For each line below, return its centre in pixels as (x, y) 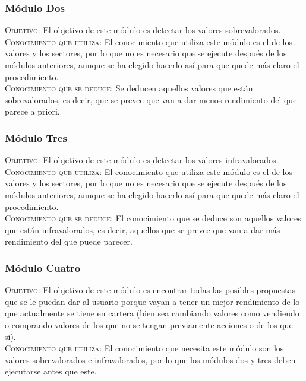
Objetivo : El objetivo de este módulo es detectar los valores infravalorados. (142, 160)
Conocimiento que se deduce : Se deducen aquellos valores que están (129, 88)
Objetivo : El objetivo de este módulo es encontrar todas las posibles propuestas (150, 290)
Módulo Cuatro (43, 267)
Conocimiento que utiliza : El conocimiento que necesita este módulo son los (144, 348)
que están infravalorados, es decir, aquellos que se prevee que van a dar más (143, 229)
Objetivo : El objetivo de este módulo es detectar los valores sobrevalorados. (143, 30)
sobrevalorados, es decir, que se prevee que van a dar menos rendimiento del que (151, 99)
